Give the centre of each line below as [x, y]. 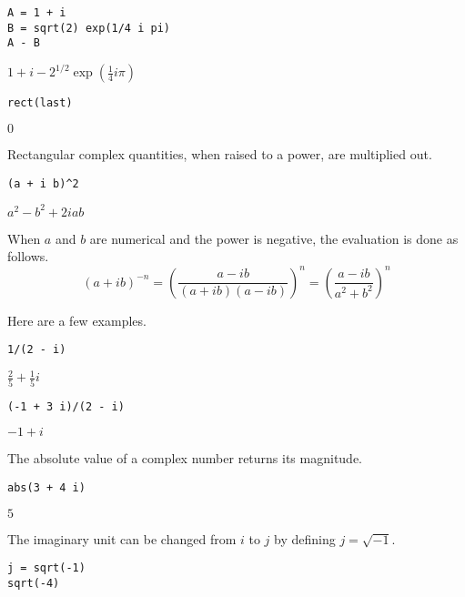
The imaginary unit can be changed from [122, 538]
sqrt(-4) [34, 583]
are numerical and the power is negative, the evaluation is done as [274, 238]
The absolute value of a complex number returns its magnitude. [185, 458]
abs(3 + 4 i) [46, 487]
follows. [28, 256]
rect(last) [40, 103]
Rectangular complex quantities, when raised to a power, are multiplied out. [220, 154]
